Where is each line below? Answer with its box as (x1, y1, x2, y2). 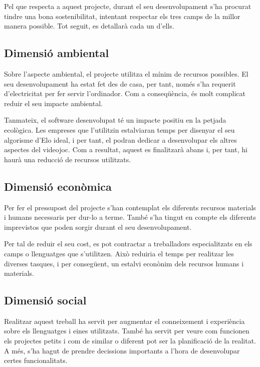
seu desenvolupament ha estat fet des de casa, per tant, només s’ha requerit (4, 78, 236, 89)
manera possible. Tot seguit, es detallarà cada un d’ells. (4, 21, 174, 31)
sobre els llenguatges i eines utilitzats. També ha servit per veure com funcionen (4, 325, 249, 336)
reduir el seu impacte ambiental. (4, 98, 103, 108)
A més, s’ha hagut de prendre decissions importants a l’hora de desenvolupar (4, 345, 240, 355)
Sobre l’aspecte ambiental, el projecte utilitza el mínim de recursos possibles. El (4, 68, 248, 79)
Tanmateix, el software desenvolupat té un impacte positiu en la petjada (4, 115, 226, 125)
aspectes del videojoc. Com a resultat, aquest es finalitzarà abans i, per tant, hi (4, 144, 247, 155)
